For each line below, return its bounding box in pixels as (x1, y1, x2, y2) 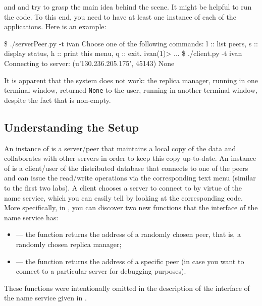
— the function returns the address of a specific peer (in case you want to (16, 256, 244, 266)
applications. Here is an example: (4, 21, 107, 32)
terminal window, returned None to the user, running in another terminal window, (4, 85, 257, 95)
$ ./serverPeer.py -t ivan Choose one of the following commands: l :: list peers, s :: (4, 38, 258, 48)
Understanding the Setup (4, 119, 139, 135)
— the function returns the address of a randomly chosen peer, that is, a (16, 229, 241, 239)
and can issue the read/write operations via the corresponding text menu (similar (4, 172, 256, 183)
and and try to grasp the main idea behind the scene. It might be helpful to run (4, 2, 252, 12)
